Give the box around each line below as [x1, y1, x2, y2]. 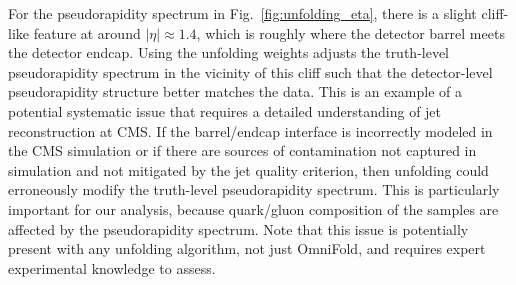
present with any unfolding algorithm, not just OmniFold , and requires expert [8, 238, 486, 259]
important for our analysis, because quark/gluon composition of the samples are [8, 198, 499, 219]
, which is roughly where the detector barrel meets [196, 22, 505, 43]
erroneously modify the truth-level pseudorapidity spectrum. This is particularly [8, 179, 500, 200]
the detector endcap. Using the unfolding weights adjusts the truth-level [8, 42, 450, 63]
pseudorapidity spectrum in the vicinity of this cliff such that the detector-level [8, 61, 493, 82]
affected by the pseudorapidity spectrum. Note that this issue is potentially [8, 218, 469, 239]
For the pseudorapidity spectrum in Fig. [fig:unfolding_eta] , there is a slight [8, 3, 477, 23]
